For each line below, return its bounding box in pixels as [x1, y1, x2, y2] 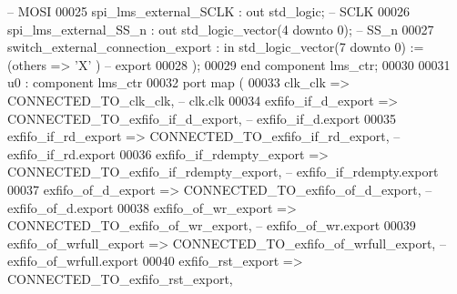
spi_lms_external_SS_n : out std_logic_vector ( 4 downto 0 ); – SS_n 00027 [7, 19, 434, 38]
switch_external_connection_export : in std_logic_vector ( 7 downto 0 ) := [7, 37, 424, 56]
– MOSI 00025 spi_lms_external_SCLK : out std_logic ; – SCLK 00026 [7, 2, 411, 20]
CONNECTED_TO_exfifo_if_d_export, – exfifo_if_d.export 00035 [7, 108, 396, 127]
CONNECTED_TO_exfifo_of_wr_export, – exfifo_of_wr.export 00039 [7, 216, 416, 235]
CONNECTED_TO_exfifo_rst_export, [7, 269, 233, 288]
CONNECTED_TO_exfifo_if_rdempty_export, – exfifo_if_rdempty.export [7, 162, 439, 181]
